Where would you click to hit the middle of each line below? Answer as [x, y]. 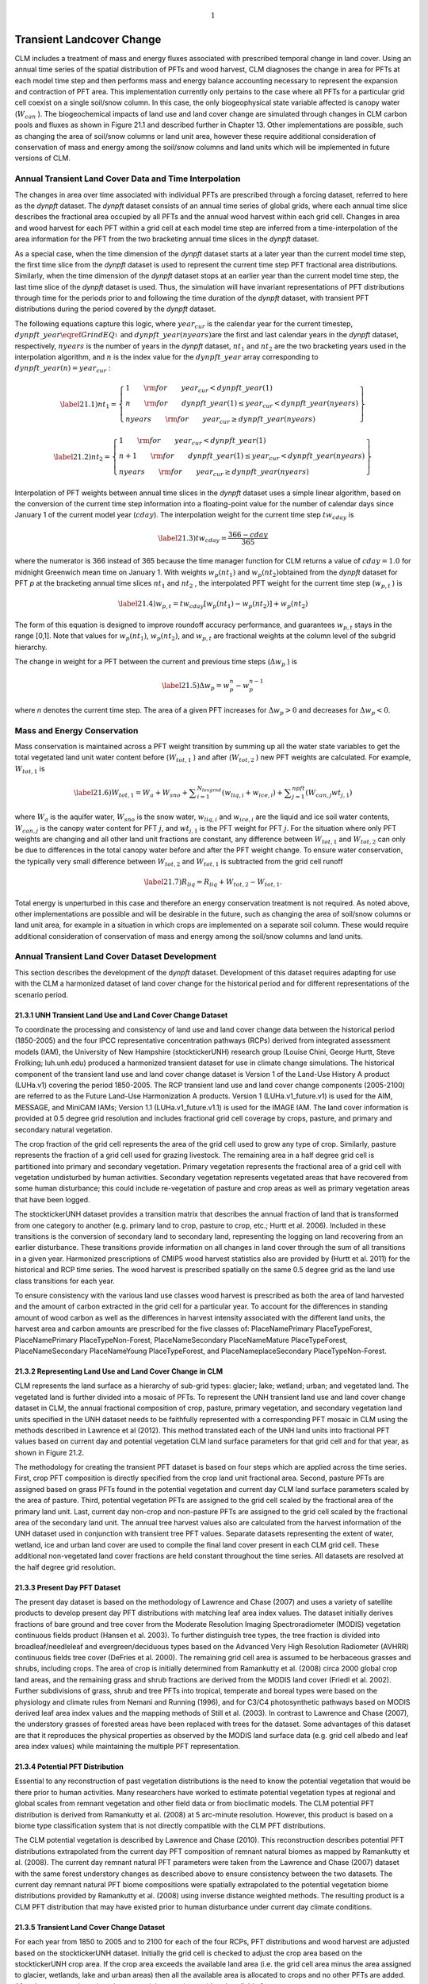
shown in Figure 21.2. [50, 1452]
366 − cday [248, 534]
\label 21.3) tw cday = [193, 538]
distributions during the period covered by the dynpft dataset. [115, 309]
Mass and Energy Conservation [76, 730]
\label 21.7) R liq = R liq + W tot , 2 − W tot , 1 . [213, 882]
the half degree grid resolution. [65, 1567]
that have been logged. [52, 1199]
